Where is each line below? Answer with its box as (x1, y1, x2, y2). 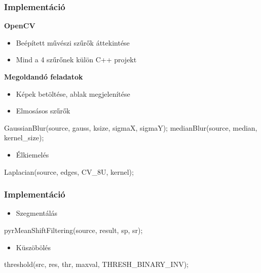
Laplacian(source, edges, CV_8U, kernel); (4, 166, 134, 177)
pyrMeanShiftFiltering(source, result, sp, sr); (4, 224, 143, 235)
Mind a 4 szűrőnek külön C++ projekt (16, 54, 137, 65)
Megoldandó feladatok (4, 71, 83, 82)
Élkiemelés (16, 149, 49, 160)
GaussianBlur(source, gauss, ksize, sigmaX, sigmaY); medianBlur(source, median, (4, 122, 257, 133)
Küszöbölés (16, 242, 51, 252)
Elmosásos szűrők (16, 105, 70, 116)
